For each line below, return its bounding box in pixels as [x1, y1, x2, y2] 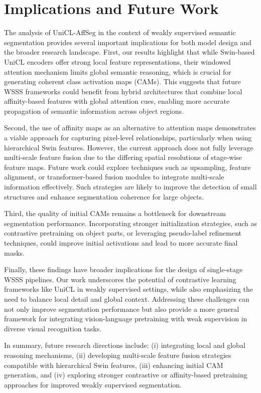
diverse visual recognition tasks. [4, 323, 102, 333]
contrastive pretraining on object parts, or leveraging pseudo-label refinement [4, 228, 242, 238]
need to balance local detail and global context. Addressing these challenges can [4, 293, 249, 304]
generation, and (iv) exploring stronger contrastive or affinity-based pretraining [4, 369, 247, 380]
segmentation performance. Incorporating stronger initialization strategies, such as [4, 218, 257, 228]
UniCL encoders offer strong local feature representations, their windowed [4, 56, 231, 67]
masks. [4, 247, 25, 258]
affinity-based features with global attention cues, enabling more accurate [4, 96, 230, 106]
